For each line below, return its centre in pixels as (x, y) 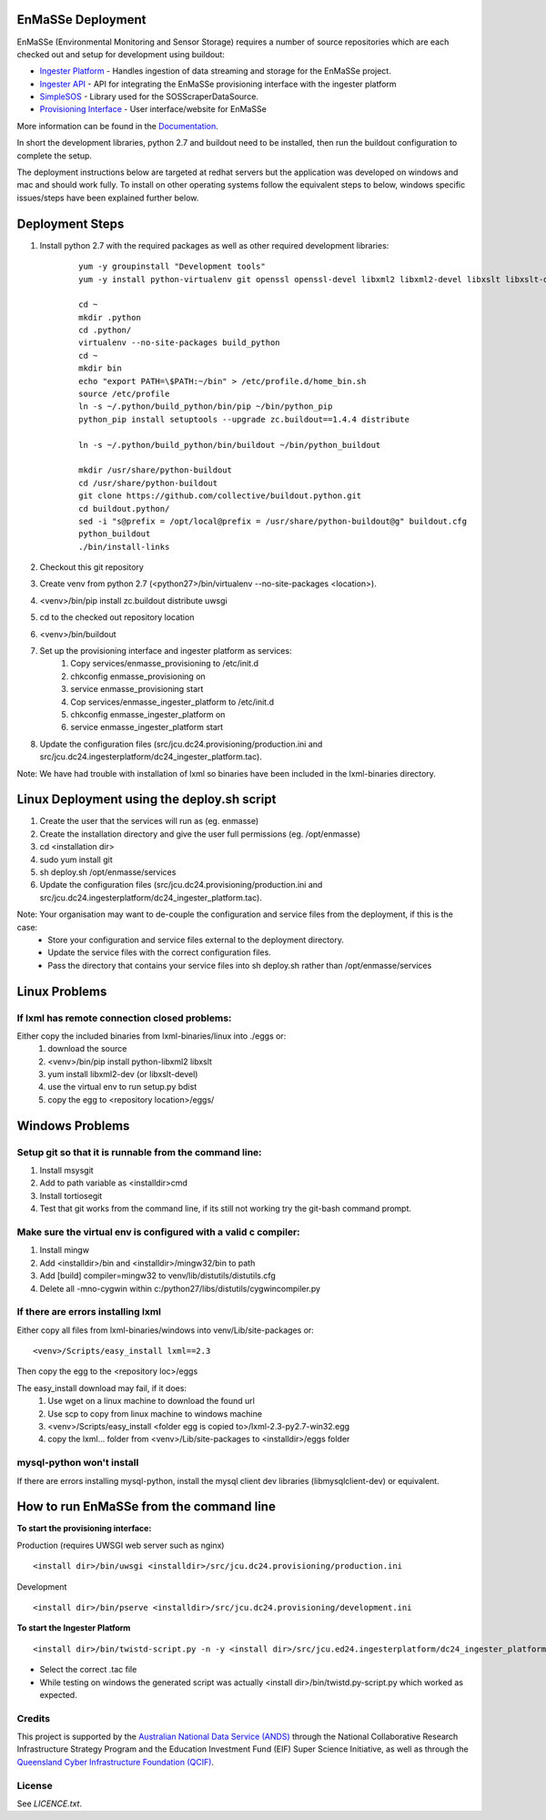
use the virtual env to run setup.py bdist (122, 1087)
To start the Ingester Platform (74, 1628)
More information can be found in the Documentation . (117, 126)
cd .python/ (105, 330)
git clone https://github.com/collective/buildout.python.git (220, 496)
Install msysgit (67, 1171)
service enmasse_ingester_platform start (147, 727)
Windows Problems (73, 1126)
